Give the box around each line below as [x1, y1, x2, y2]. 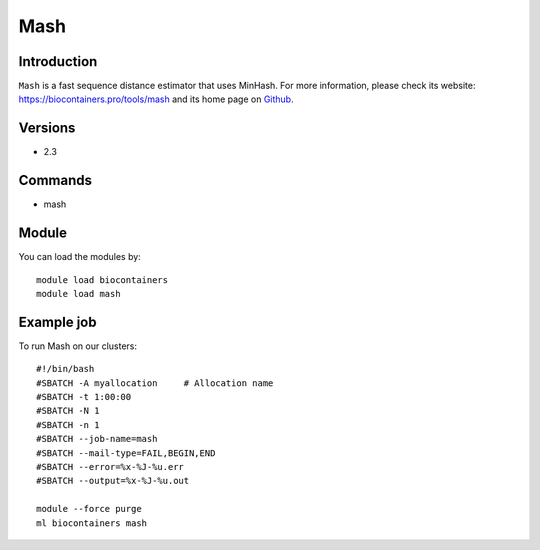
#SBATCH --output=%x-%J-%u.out [36, 475, 190, 487]
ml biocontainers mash [36, 517, 148, 529]
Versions [18, 120, 76, 137]
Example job [18, 313, 97, 330]
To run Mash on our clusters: [18, 340, 137, 352]
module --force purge [36, 503, 142, 515]
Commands [18, 172, 93, 189]
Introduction [18, 53, 98, 70]
